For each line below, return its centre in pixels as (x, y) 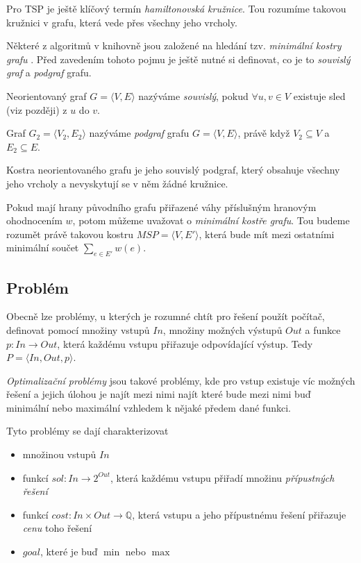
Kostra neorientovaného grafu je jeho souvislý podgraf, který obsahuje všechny (173, 170)
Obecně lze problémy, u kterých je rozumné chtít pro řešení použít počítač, (166, 316)
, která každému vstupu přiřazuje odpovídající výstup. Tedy (185, 343)
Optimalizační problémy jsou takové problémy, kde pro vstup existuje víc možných (181, 380)
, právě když (264, 133)
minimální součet (43, 247)
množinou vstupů (59, 454)
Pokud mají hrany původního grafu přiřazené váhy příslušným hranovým (161, 207)
